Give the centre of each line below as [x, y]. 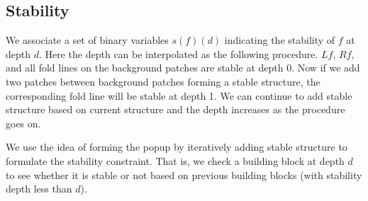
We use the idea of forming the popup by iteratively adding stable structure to [177, 147]
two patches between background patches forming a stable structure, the [163, 81]
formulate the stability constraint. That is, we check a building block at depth [175, 160]
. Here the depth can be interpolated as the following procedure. [178, 53]
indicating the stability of [280, 40]
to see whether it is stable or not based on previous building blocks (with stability [184, 174]
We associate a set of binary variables [87, 40]
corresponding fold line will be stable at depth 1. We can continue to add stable [179, 95]
